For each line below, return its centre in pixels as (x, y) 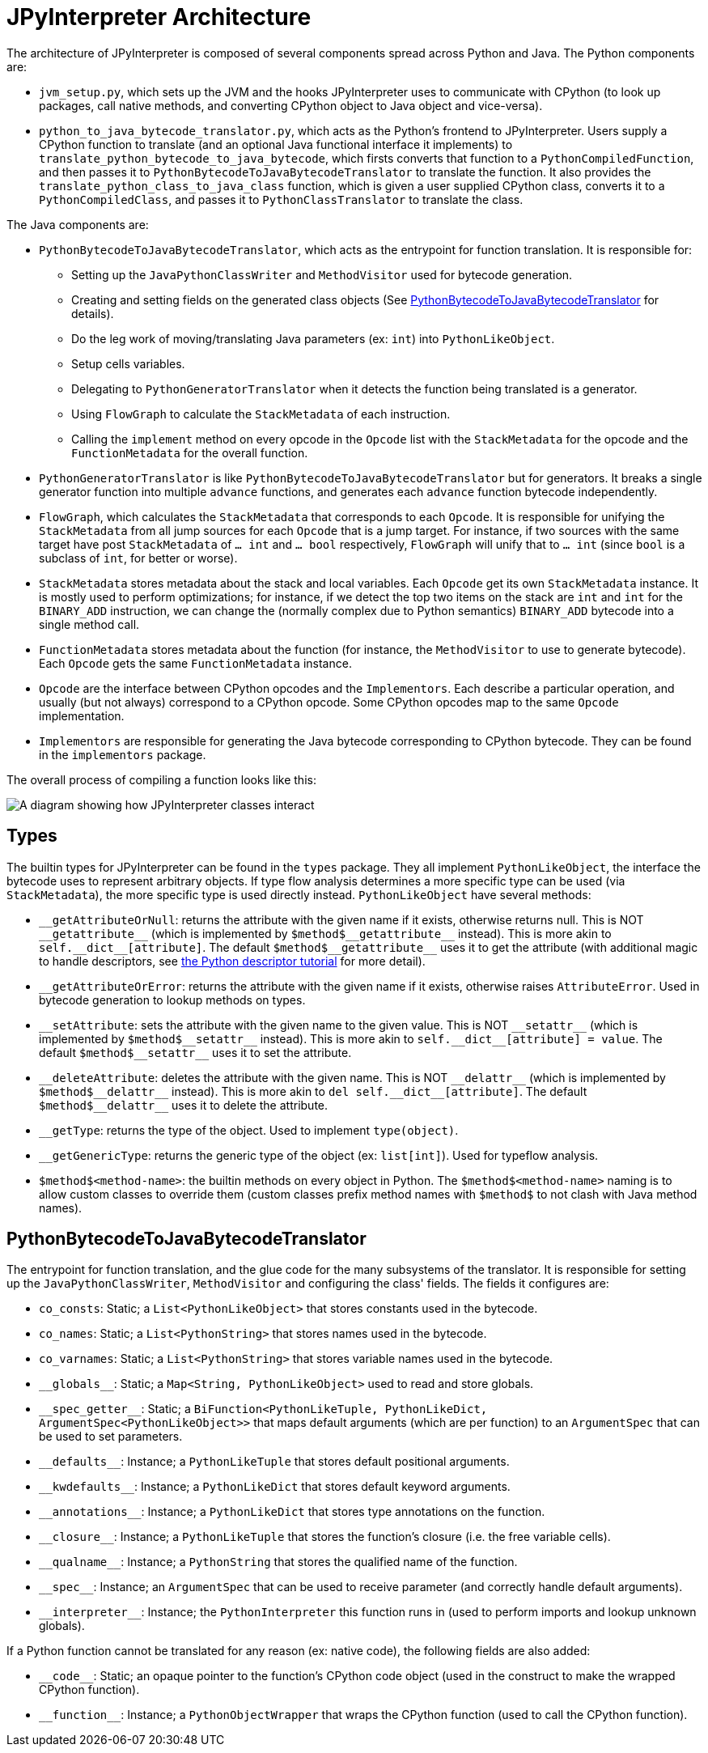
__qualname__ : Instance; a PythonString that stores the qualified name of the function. (278, 1562)
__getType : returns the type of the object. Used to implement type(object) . (249, 1130)
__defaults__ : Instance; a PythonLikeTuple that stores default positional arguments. (274, 1462)
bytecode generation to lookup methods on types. (172, 1000)
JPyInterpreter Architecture (159, 17)
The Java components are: (78, 224)
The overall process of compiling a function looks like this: (161, 779)
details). (93, 313)
